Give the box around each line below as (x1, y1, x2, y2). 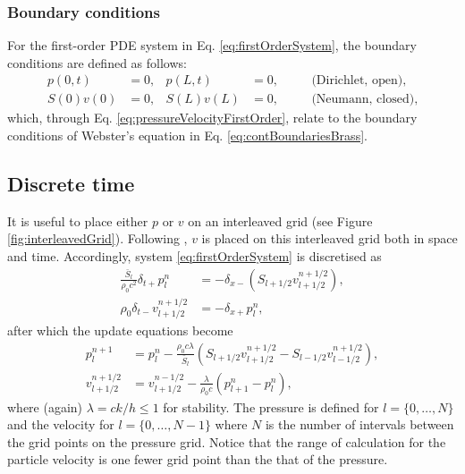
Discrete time (7, 170, 135, 198)
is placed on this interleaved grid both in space (201, 229, 458, 248)
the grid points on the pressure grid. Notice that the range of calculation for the (7, 432, 446, 451)
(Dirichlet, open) (311, 74, 403, 88)
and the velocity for (7, 415, 114, 434)
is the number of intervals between (265, 415, 454, 434)
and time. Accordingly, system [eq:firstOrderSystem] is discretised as (7, 247, 382, 266)
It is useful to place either (7, 211, 148, 230)
